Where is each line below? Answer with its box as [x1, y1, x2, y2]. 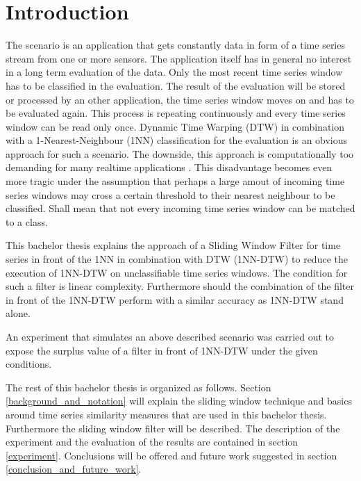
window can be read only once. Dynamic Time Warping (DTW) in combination [6, 119, 345, 133]
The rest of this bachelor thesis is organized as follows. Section [6, 380, 271, 394]
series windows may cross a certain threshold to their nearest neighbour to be [6, 187, 335, 202]
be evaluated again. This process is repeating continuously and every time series [6, 106, 346, 120]
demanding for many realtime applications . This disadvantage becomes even [6, 160, 333, 174]
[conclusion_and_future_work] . [6, 462, 142, 476]
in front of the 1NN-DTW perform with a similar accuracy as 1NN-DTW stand [6, 292, 344, 307]
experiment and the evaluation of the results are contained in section [6, 434, 299, 449]
